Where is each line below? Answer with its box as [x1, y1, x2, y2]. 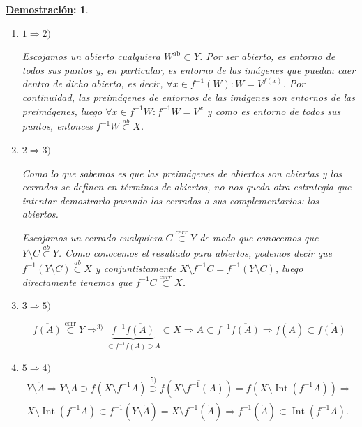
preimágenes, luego [22, 103, 103, 118]
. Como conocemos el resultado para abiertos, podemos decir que [58, 245, 332, 260]
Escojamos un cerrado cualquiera [22, 230, 163, 245]
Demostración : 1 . [6, 2, 89, 16]
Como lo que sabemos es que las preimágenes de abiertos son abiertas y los [22, 165, 342, 180]
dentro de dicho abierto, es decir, [22, 76, 163, 91]
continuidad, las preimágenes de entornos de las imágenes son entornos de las [22, 89, 355, 104]
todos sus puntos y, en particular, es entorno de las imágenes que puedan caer [22, 62, 356, 77]
